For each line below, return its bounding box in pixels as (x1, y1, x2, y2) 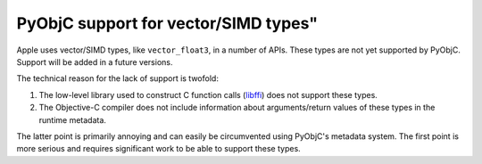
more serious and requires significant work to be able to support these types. (16, 143, 301, 154)
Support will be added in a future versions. (16, 56, 173, 67)
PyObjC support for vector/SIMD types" (16, 13, 319, 33)
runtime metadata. (38, 114, 107, 125)
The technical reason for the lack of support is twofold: (16, 73, 219, 84)
